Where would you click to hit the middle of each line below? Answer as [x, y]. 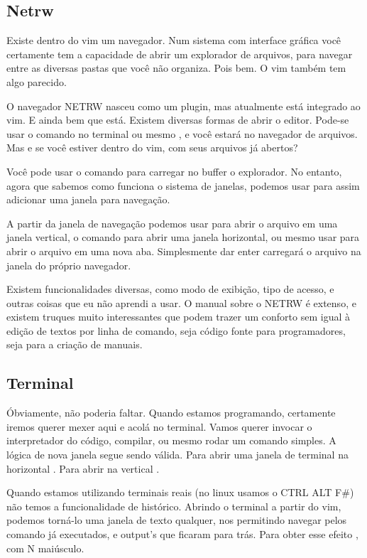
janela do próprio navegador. [69, 265]
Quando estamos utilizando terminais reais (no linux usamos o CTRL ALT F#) [180, 492]
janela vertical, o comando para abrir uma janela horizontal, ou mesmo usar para [183, 237]
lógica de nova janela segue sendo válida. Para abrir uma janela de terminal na [177, 455]
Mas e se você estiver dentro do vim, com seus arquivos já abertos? [152, 147]
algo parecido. [37, 81]
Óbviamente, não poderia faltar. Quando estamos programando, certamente [171, 413]
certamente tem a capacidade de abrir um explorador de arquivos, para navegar [180, 54]
